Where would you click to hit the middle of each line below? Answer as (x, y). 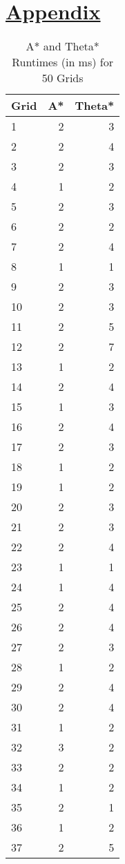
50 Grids (62, 78)
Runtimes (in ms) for (62, 62)
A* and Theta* (62, 46)
